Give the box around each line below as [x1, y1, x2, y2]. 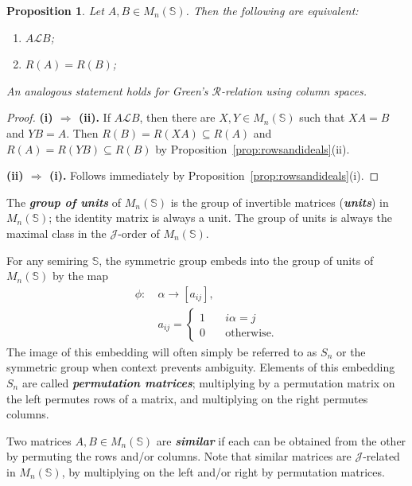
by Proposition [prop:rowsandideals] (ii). [155, 140, 350, 157]
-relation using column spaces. [220, 82, 367, 99]
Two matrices [6, 432, 72, 449]
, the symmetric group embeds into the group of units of [99, 251, 374, 268]
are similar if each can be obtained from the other [156, 432, 406, 449]
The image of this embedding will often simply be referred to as [6, 343, 317, 360]
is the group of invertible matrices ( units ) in [170, 193, 389, 210]
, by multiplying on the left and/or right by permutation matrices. [61, 463, 385, 480]
